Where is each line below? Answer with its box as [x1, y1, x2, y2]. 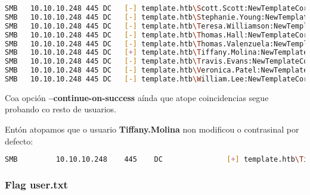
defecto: [5, 134, 33, 147]
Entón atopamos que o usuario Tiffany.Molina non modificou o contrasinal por [5, 123, 299, 136]
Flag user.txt [5, 177, 68, 192]
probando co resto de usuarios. [5, 103, 117, 115]
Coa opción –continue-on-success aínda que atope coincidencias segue [5, 91, 269, 103]
